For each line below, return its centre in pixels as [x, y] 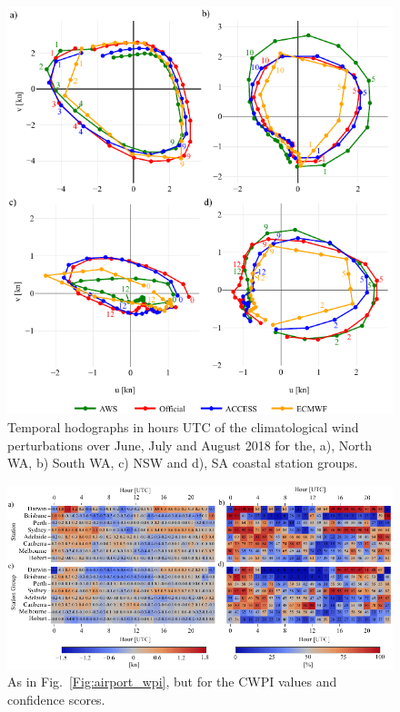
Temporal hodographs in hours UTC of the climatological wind [183, 426]
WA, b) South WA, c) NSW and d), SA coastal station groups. [183, 463]
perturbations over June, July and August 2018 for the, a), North [190, 445]
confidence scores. [56, 700]
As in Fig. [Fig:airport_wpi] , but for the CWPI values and [172, 682]
